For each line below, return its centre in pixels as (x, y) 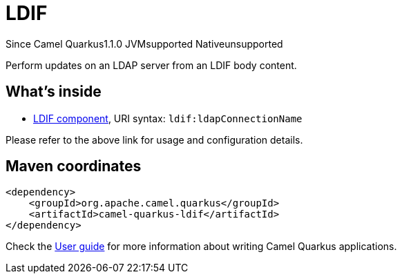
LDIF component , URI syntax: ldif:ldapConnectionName (168, 118)
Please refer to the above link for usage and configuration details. (154, 139)
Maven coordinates (74, 166)
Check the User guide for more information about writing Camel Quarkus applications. (201, 247)
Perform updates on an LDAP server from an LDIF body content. (151, 65)
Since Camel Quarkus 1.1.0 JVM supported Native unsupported (144, 44)
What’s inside (54, 92)
